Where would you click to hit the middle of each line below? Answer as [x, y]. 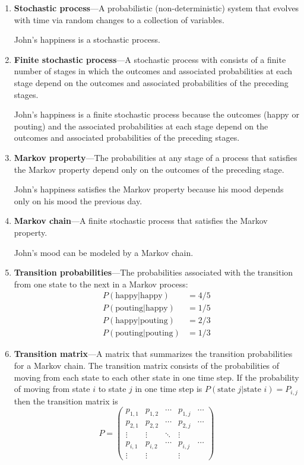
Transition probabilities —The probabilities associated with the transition [153, 272]
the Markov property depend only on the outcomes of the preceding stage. [149, 169]
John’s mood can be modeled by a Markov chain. [104, 252]
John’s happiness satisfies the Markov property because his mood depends [149, 189]
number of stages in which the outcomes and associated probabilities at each [153, 71]
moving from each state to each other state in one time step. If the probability [156, 377]
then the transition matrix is [66, 401]
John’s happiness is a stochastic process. [87, 39]
